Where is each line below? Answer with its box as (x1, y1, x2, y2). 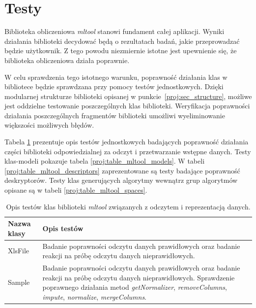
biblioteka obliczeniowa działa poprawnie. (4, 55, 130, 65)
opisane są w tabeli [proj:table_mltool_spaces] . (4, 185, 147, 195)
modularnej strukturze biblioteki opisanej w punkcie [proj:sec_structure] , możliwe (4, 91, 252, 101)
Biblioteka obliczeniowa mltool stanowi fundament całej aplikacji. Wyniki (4, 26, 225, 36)
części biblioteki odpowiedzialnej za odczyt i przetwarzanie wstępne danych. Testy (4, 146, 251, 156)
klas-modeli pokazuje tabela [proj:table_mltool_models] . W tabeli (4, 156, 205, 166)
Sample (8, 277, 30, 287)
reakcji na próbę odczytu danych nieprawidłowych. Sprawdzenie (42, 272, 235, 282)
